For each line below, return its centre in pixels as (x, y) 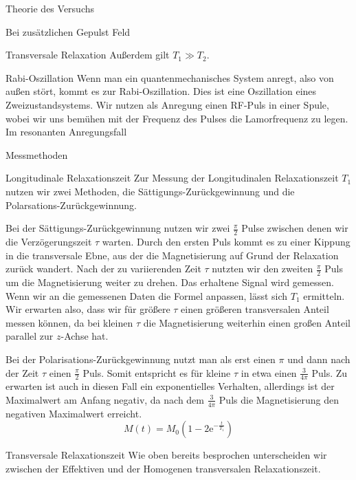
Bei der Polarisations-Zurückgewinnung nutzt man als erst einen (141, 359)
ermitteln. (324, 295)
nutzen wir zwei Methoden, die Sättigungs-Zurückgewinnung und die (150, 191)
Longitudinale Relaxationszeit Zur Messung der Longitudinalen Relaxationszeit (172, 178)
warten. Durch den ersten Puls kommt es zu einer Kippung (226, 241)
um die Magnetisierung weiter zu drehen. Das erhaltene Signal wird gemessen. (170, 282)
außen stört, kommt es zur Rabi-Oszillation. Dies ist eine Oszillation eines (161, 91)
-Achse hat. (85, 336)
